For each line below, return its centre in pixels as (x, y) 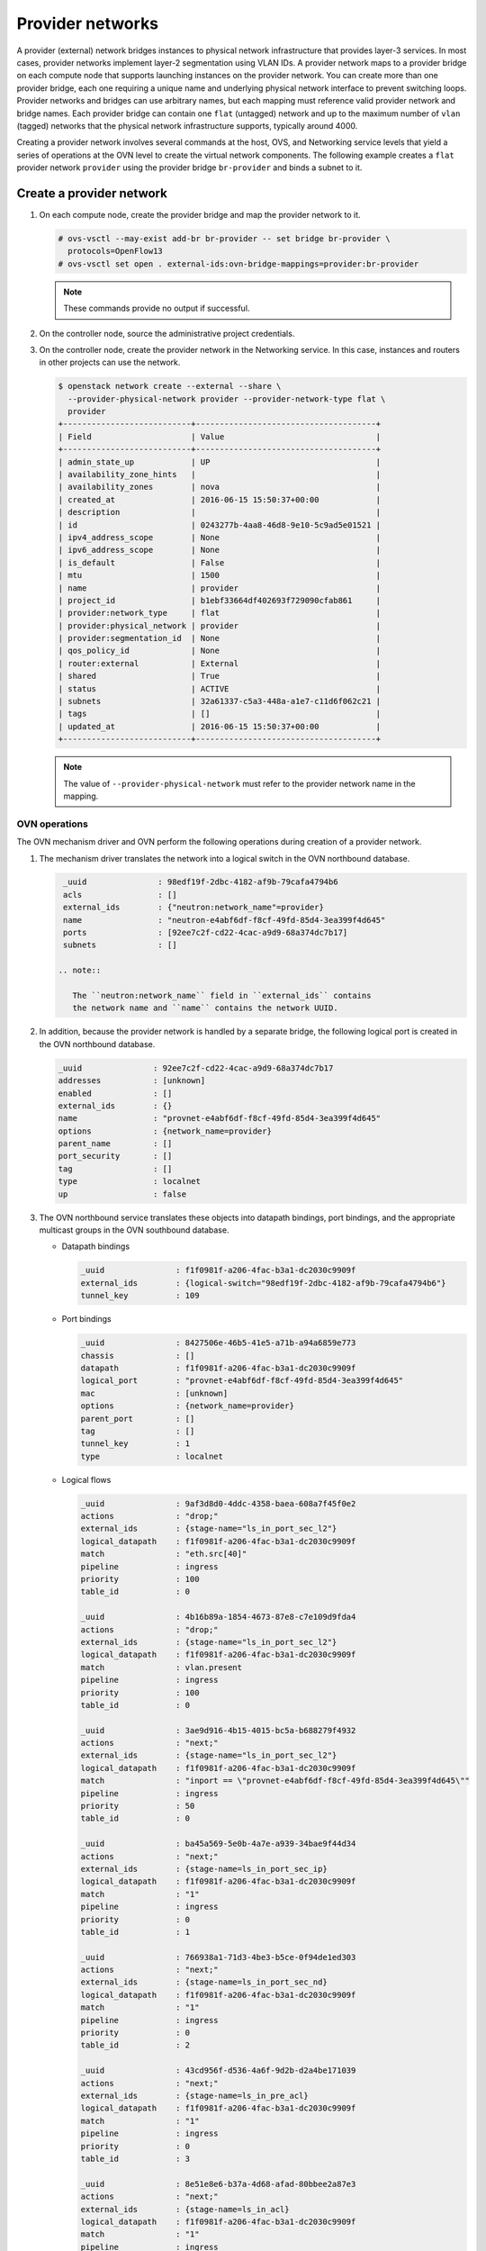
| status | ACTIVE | (220, 688)
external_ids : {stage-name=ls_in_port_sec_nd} (204, 1982)
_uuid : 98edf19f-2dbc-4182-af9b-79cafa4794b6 (201, 882)
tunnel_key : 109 (140, 1296)
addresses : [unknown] (132, 1081)
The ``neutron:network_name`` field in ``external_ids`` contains (222, 995)
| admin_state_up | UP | (220, 462)
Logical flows (86, 1479)
